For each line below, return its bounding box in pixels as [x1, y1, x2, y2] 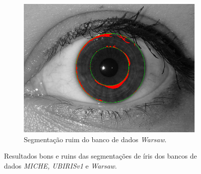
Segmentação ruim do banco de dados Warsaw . [24, 134, 167, 144]
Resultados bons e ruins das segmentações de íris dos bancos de [4, 151, 197, 161]
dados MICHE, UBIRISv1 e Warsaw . [4, 160, 117, 171]
